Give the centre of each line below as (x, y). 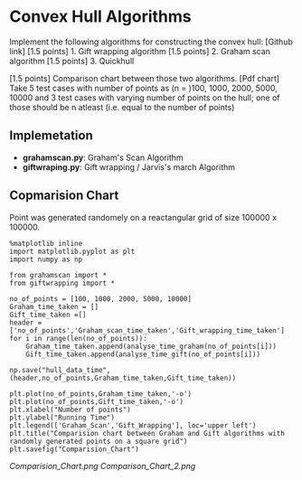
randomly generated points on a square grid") (99, 441)
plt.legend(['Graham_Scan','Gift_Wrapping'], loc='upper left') (133, 425)
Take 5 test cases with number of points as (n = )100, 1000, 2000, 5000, (144, 88)
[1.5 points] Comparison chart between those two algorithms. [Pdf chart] (145, 78)
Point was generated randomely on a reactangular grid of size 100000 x (143, 217)
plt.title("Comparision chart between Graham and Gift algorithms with (147, 433)
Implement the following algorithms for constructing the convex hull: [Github (151, 42)
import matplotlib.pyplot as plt (72, 251)
